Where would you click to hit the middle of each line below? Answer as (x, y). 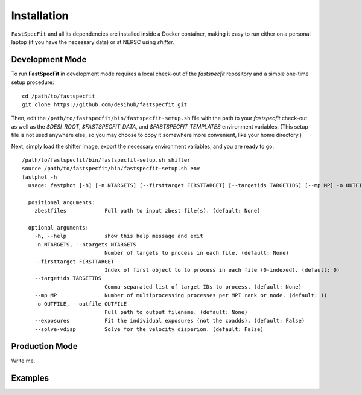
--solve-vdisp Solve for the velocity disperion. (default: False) (149, 329)
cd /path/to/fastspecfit (59, 96)
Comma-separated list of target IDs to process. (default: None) (203, 287)
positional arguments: (62, 202)
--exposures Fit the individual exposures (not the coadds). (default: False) (170, 321)
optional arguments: (59, 228)
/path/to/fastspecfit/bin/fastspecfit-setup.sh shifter (106, 160)
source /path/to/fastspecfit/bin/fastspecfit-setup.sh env (111, 169)
